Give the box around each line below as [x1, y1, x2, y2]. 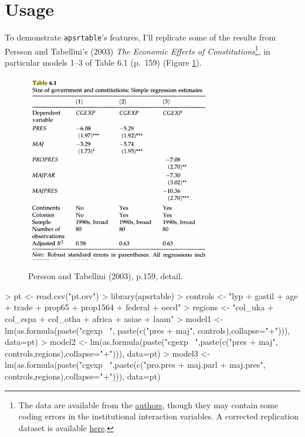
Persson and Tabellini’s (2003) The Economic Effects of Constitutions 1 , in [5, 43, 270, 57]
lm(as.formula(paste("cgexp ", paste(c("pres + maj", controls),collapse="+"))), [5, 324, 290, 336]
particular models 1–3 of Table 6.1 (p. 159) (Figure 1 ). [5, 56, 202, 69]
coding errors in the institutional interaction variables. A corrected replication [18, 410, 299, 422]
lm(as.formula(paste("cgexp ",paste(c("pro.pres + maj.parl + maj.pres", [5, 358, 266, 371]
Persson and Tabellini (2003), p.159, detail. [28, 270, 183, 282]
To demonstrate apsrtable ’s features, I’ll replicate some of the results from [5, 31, 276, 43]
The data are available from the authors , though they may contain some [18, 398, 279, 411]
